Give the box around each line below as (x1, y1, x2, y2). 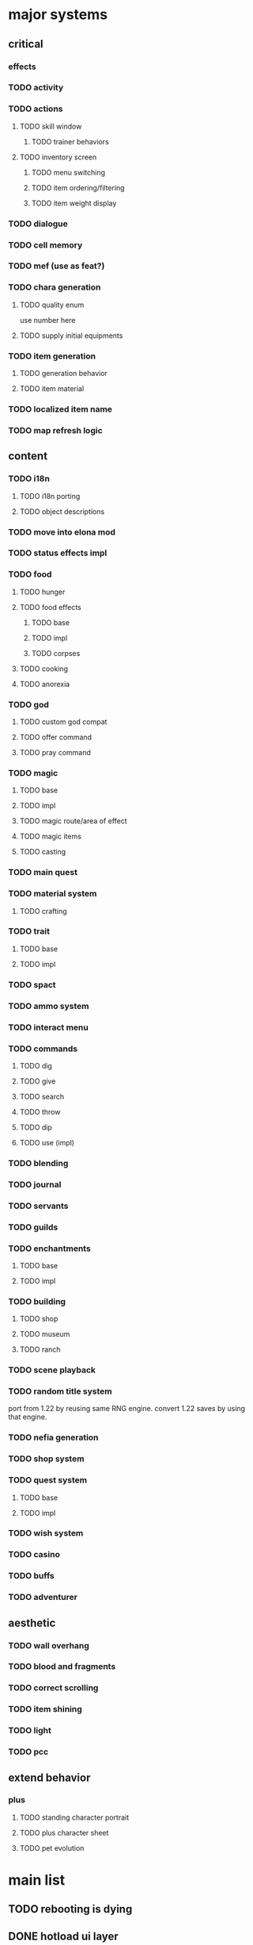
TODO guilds (8, 1222, 59, 1233)
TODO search (19, 1091, 65, 1101)
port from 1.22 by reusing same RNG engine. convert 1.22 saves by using (8, 1404, 246, 1414)
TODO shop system (8, 1453, 85, 1464)
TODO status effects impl (8, 547, 108, 558)
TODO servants (8, 1200, 69, 1211)
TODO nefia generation (8, 1432, 99, 1443)
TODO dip (19, 1122, 53, 1132)
